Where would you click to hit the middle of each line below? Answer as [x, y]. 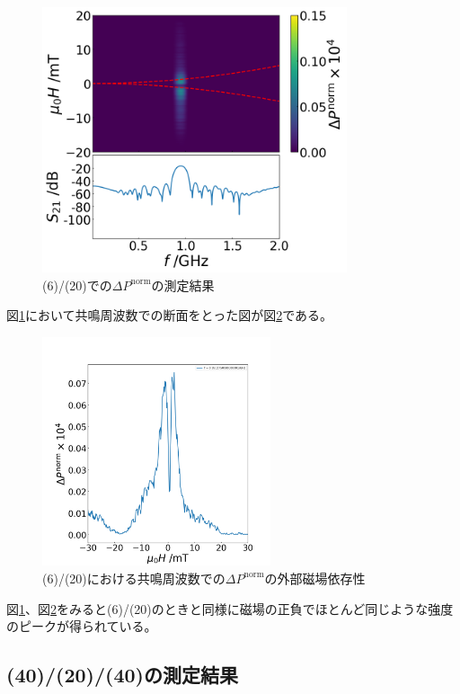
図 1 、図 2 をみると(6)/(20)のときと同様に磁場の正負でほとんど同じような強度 [230, 608]
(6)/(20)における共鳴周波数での [134, 578]
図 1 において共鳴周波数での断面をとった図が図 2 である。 [170, 315]
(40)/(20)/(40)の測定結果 [122, 675]
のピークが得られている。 [82, 626]
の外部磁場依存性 [315, 578]
